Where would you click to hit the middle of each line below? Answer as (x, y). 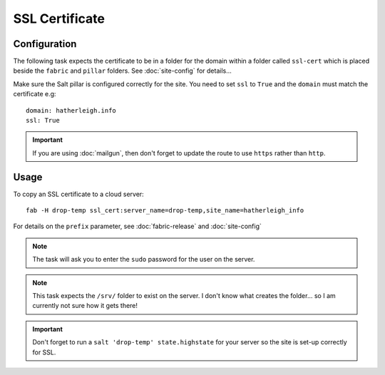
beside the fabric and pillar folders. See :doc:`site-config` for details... (122, 71)
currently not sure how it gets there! (85, 306)
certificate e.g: (35, 94)
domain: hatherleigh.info (71, 110)
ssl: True (43, 120)
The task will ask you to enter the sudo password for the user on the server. (144, 260)
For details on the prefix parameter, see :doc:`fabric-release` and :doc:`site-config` (137, 226)
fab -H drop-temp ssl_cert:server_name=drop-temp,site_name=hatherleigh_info (165, 211)
